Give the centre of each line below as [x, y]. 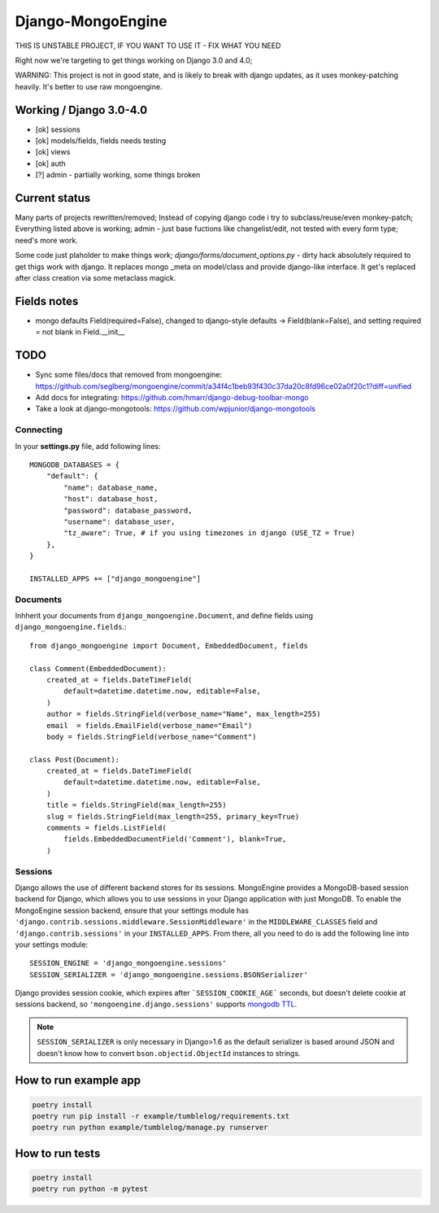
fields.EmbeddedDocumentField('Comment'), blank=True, [175, 839]
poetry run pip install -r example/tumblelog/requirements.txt [161, 1116]
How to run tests [58, 1153]
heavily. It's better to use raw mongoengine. [89, 86]
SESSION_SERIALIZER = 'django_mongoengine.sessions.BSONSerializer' [169, 975]
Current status [53, 198]
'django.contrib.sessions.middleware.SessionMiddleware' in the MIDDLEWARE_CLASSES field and [196, 922]
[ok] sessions [58, 129]
